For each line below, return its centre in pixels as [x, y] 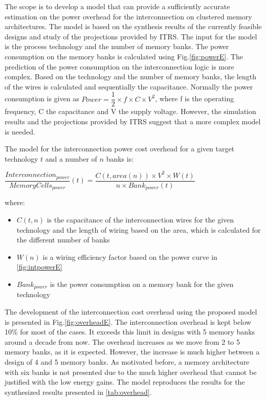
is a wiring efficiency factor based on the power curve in [130, 257]
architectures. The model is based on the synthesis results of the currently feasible [133, 26]
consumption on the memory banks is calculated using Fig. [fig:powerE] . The [124, 56]
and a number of [71, 158]
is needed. [20, 131]
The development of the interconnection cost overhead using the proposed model [131, 311]
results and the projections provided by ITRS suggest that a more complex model [133, 121]
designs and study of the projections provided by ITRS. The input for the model [131, 36]
